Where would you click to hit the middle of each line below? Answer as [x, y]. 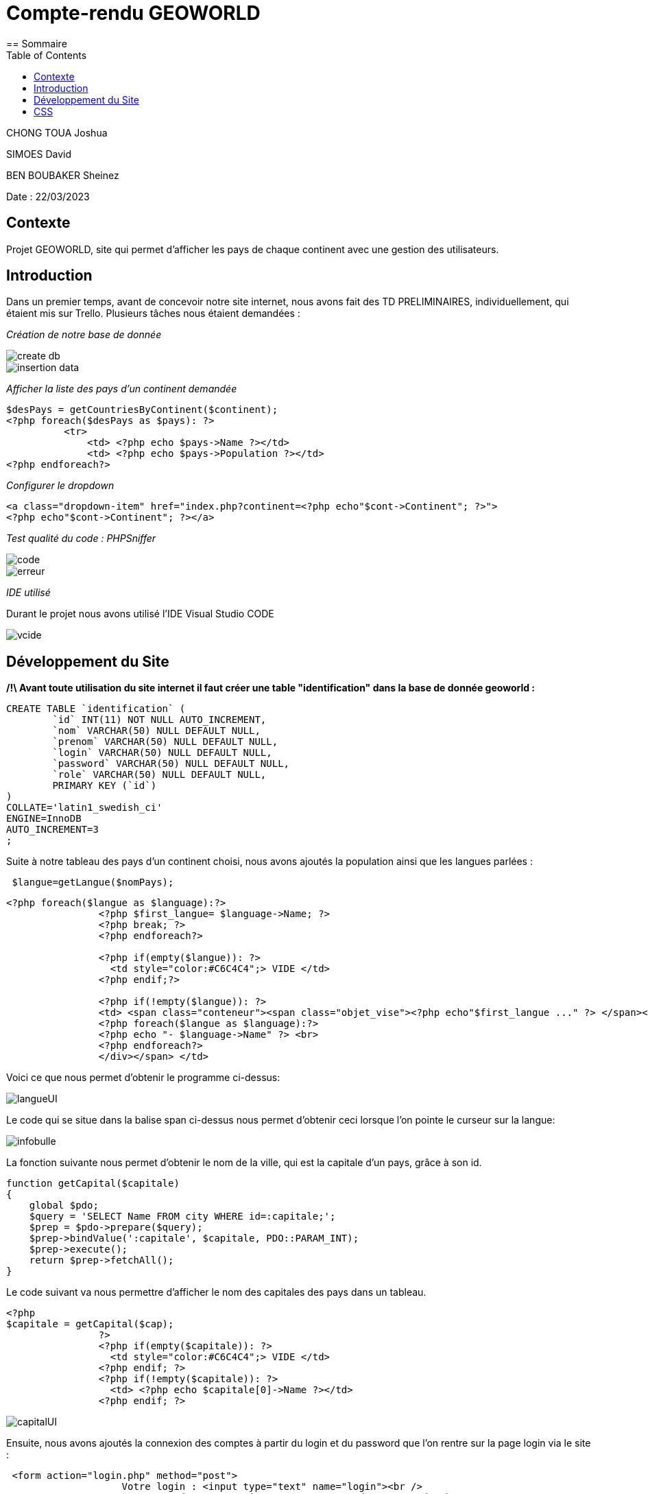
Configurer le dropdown [60, 486]
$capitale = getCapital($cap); [90, 1324]
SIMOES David [39, 154]
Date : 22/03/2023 [48, 196]
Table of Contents [47, 55]
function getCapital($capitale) [93, 1184]
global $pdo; [64, 1206]
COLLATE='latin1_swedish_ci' [84, 808]
